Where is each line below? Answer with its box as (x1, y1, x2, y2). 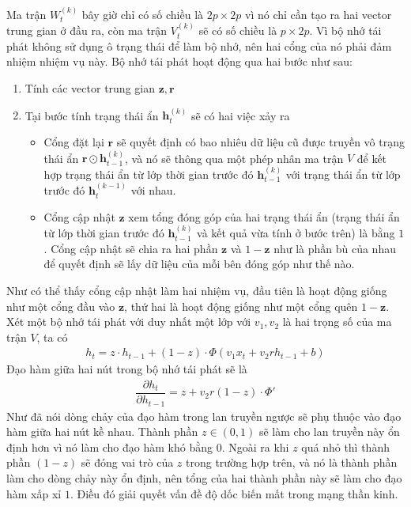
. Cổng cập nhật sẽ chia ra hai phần (43, 240, 218, 256)
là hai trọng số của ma (282, 313, 392, 330)
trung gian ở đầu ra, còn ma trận (6, 22, 168, 39)
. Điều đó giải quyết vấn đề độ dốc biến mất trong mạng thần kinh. (70, 485, 398, 501)
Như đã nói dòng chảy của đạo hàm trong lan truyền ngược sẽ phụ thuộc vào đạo (6, 407, 402, 424)
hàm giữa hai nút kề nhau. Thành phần (6, 423, 198, 440)
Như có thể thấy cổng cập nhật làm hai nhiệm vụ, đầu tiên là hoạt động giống (6, 282, 387, 298)
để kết (356, 149, 387, 166)
